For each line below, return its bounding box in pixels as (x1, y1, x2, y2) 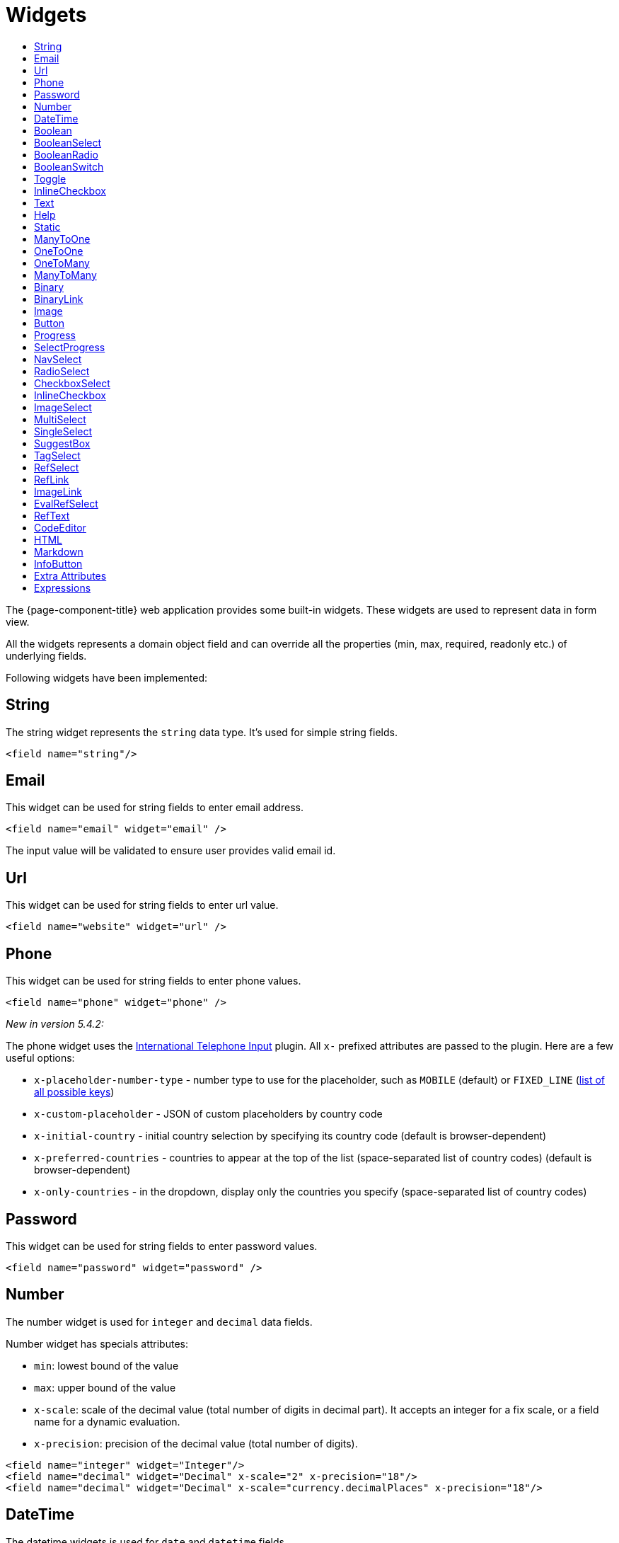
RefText (34, 509, 70, 522)
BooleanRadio (34, 148, 98, 161)
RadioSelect (34, 365, 90, 377)
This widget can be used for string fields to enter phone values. (6, 975, 301, 987)
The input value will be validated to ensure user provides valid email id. (6, 844, 336, 857)
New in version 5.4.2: (6, 1018, 104, 1031)
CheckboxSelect (34, 377, 110, 389)
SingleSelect (34, 425, 93, 437)
